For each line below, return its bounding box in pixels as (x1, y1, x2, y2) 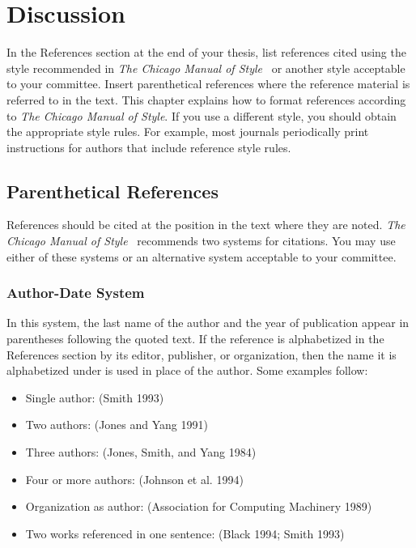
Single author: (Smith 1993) (25, 389, 164, 406)
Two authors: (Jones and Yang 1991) (25, 416, 208, 433)
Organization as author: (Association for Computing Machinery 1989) (25, 498, 372, 515)
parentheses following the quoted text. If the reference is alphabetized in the (6, 330, 384, 347)
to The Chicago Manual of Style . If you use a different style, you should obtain (6, 107, 397, 124)
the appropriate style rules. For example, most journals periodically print (6, 123, 369, 140)
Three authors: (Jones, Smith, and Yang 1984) (25, 444, 257, 461)
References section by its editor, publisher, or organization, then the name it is (6, 346, 397, 363)
